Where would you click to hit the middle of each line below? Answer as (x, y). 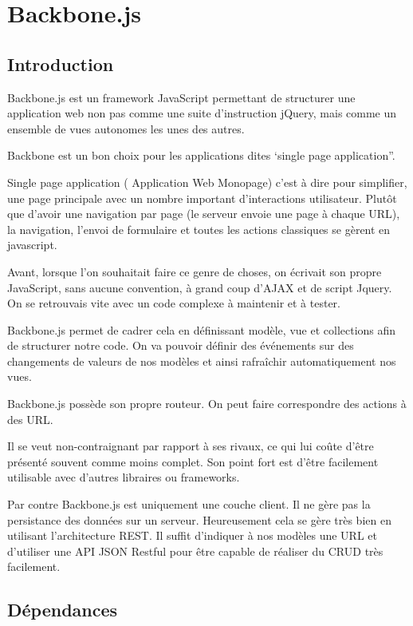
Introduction (61, 63)
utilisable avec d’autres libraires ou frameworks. (124, 477)
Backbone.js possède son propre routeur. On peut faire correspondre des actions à (207, 404)
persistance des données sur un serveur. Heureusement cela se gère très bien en (199, 519)
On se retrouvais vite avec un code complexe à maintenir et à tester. (174, 303)
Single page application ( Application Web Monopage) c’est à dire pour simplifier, (207, 182)
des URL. (30, 419)
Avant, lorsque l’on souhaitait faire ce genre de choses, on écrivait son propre (195, 271)
